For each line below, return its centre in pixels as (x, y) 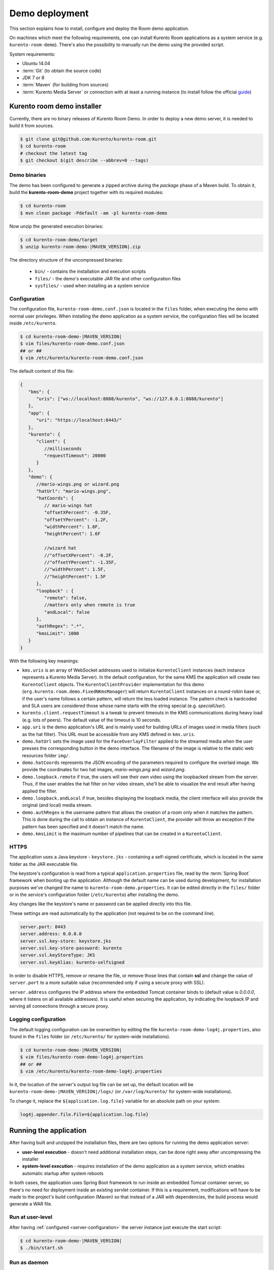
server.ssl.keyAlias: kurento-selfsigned (72, 962)
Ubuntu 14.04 (36, 63)
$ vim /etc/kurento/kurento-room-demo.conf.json (82, 358)
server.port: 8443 (43, 927)
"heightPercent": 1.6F (72, 534)
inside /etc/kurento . (33, 323)
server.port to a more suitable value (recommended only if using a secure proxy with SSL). (107, 982)
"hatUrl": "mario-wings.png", (74, 491)
